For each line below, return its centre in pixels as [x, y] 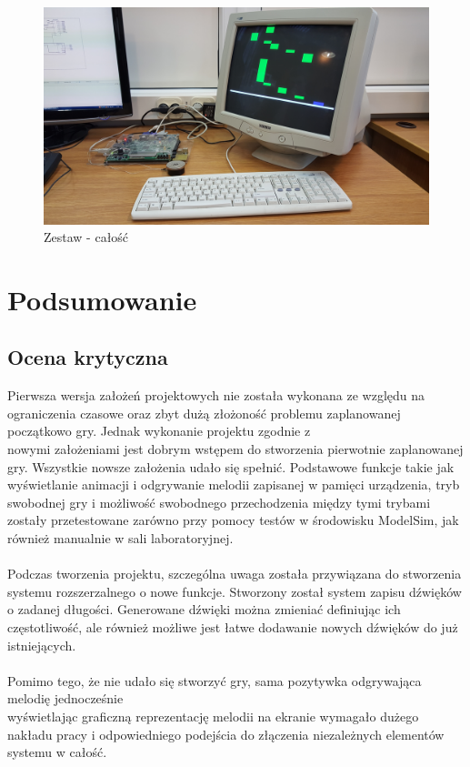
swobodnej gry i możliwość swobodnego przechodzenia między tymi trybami [219, 502]
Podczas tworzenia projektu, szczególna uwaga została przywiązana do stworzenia [235, 574]
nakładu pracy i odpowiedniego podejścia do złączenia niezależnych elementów [226, 734]
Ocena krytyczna [88, 357]
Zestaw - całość [86, 237]
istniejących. [42, 645]
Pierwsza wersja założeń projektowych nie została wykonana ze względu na [216, 395]
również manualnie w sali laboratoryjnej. [120, 538]
